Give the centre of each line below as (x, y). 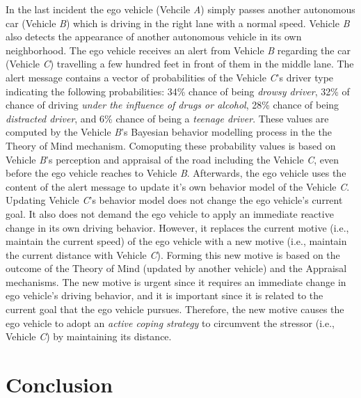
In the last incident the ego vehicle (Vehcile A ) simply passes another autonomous (180, 9)
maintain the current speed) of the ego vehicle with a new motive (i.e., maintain (176, 241)
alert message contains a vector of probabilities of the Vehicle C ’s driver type (170, 77)
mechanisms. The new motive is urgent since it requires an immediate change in (176, 281)
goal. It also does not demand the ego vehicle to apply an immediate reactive (170, 213)
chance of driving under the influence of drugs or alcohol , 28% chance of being (173, 105)
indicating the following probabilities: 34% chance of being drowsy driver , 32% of (178, 91)
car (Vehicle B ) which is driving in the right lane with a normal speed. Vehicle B (178, 23)
